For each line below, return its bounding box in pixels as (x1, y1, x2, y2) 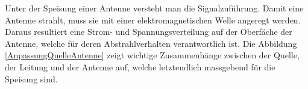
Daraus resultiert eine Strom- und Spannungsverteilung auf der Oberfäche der (5, 25, 292, 38)
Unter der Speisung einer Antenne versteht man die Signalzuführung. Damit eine (5, 2, 304, 14)
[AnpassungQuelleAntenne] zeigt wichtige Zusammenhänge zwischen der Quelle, (5, 49, 300, 61)
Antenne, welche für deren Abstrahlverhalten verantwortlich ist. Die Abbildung (5, 37, 297, 49)
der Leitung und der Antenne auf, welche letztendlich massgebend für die (5, 60, 275, 73)
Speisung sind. (5, 72, 58, 85)
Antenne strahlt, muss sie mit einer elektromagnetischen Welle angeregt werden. (5, 13, 301, 26)
